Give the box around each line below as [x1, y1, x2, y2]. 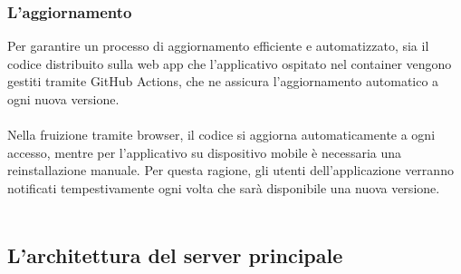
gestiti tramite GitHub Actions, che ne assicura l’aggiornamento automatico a [7, 72, 439, 91]
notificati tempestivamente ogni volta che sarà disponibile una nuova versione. [7, 178, 440, 197]
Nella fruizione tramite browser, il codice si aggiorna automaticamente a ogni [7, 125, 436, 144]
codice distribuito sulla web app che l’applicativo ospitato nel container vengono [7, 54, 452, 73]
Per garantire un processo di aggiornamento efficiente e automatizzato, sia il [7, 36, 429, 55]
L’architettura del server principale [7, 240, 343, 269]
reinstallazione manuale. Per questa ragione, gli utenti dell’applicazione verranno [7, 161, 454, 180]
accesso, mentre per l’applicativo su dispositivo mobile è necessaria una [7, 142, 402, 161]
